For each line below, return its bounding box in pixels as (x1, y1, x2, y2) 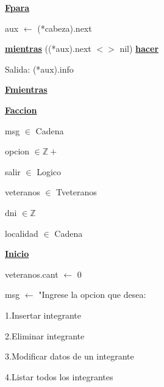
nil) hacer (119, 42, 159, 55)
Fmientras (5, 83, 48, 96)
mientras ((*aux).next (5, 42, 91, 55)
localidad (5, 226, 38, 239)
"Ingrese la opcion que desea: (38, 288, 146, 301)
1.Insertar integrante (5, 308, 82, 321)
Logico (37, 165, 62, 178)
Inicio (5, 247, 29, 260)
